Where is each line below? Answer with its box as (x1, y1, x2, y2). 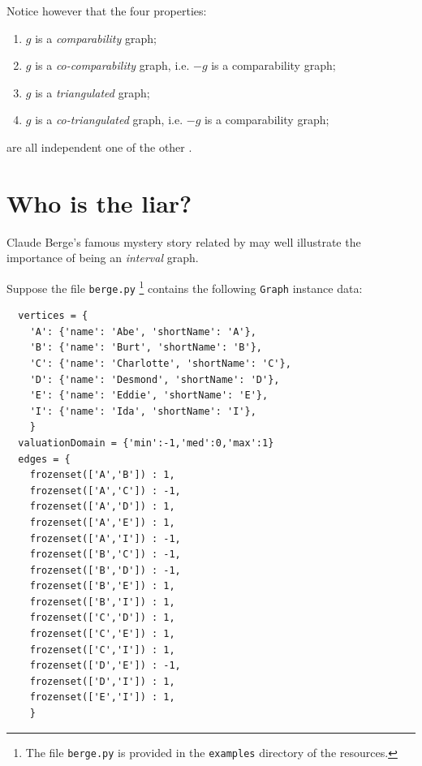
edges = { (18, 453, 71, 465)
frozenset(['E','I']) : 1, (29, 691, 175, 704)
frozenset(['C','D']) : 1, (29, 612, 175, 624)
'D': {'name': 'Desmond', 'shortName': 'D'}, (29, 373, 280, 385)
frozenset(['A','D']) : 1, (29, 501, 175, 513)
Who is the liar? (6, 186, 192, 219)
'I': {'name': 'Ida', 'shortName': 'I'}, (29, 405, 256, 417)
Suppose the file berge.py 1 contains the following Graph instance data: (6, 277, 363, 296)
